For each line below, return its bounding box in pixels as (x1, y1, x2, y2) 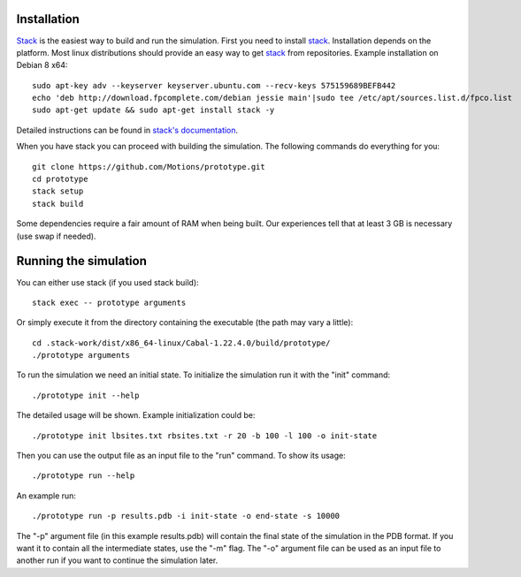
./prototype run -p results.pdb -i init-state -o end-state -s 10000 (32, 511, 341, 521)
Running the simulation (16, 254, 148, 269)
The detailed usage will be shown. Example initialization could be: (16, 410, 256, 421)
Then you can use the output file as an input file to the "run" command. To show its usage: (16, 451, 346, 461)
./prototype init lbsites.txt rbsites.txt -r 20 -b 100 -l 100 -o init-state (32, 430, 378, 441)
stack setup (32, 186, 84, 196)
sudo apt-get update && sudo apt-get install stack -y (32, 105, 275, 115)
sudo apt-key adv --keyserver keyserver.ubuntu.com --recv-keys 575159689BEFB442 (32, 80, 396, 90)
